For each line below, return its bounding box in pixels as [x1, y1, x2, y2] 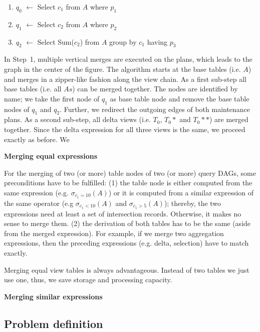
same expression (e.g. [4, 187, 69, 197]
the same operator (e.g [4, 197, 74, 208]
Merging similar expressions [4, 291, 103, 301]
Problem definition [4, 315, 103, 331]
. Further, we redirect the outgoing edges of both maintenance [60, 103, 250, 114]
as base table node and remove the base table [110, 93, 249, 103]
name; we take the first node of [4, 93, 100, 103]
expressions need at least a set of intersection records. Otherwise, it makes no [4, 208, 241, 218]
